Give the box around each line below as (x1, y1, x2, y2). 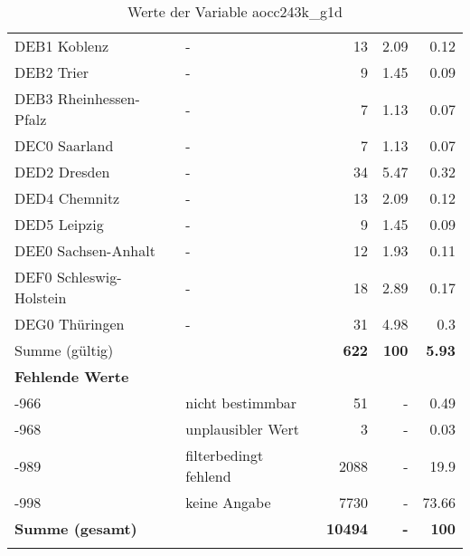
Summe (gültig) (14, 340, 114, 360)
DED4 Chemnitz (14, 187, 120, 208)
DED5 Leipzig (14, 214, 104, 235)
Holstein (14, 287, 67, 308)
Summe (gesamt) (14, 518, 137, 539)
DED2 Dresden (14, 161, 110, 182)
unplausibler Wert (185, 418, 299, 439)
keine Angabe (185, 492, 271, 513)
